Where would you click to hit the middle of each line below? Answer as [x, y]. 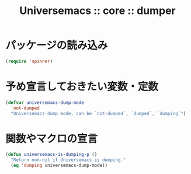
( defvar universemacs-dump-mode [45, 102]
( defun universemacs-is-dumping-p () [51, 155]
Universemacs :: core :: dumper [98, 11]
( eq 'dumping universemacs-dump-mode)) [59, 166]
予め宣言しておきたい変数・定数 [82, 86]
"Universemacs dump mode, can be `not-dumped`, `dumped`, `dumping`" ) [98, 113]
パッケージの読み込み [57, 46]
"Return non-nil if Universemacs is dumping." [68, 160]
